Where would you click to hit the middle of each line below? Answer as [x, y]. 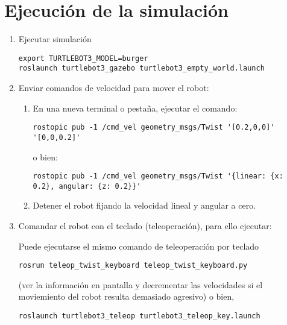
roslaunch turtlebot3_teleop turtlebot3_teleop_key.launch [139, 316]
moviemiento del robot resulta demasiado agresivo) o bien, [126, 296]
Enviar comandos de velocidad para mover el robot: [114, 88]
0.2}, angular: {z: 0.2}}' [87, 186]
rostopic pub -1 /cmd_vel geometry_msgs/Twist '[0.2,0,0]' [154, 128]
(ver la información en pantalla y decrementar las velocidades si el [140, 284]
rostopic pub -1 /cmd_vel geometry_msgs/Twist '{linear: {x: [158, 176]
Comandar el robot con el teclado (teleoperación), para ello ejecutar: [145, 226]
